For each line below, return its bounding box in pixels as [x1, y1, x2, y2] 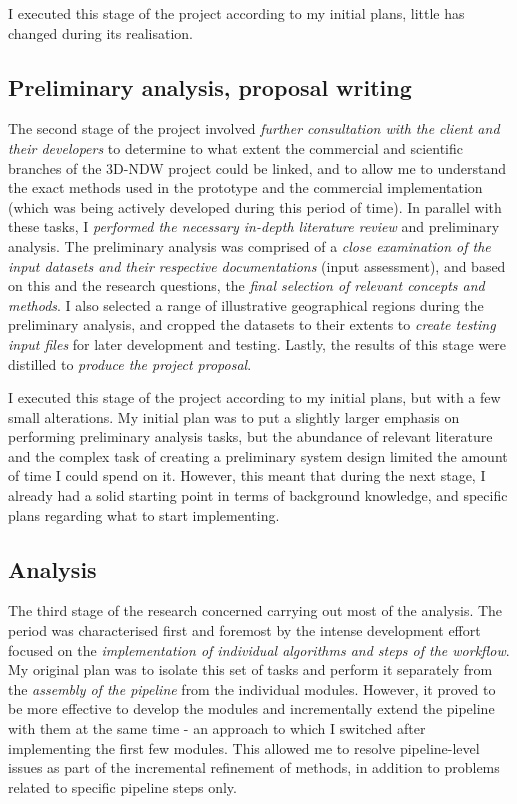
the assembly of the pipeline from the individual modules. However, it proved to [8, 678, 496, 699]
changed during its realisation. [8, 22, 193, 43]
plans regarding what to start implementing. [8, 504, 280, 525]
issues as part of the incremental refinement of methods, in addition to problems [8, 757, 500, 778]
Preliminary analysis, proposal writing [8, 71, 412, 102]
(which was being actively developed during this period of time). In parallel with [8, 196, 502, 217]
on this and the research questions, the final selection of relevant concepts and [8, 275, 485, 296]
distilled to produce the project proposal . [8, 353, 252, 374]
